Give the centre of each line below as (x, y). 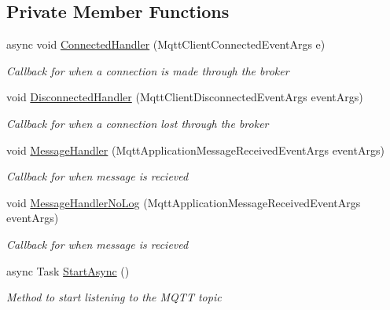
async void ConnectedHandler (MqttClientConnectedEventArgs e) (166, 44)
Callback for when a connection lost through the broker (138, 123)
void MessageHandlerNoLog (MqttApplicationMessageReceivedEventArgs (184, 202)
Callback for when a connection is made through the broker (148, 70)
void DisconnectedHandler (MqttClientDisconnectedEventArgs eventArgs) (185, 97)
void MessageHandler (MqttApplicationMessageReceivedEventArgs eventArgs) (195, 150)
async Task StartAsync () (68, 270)
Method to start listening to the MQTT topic (114, 297)
